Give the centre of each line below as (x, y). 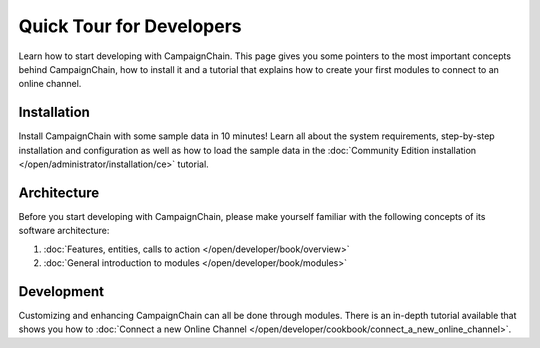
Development (61, 291)
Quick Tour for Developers (130, 26)
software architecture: (64, 231)
